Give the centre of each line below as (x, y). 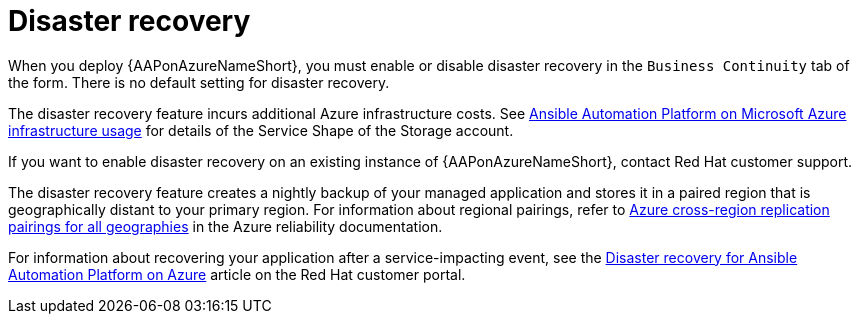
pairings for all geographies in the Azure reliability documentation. (225, 226)
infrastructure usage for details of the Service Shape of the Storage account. (261, 130)
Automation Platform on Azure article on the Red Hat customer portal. (237, 274)
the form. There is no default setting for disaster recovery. (199, 82)
